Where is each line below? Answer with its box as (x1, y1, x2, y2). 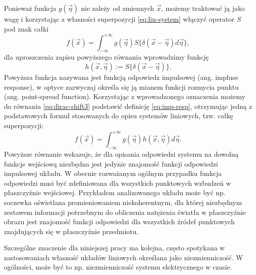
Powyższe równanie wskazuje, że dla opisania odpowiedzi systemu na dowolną (4, 148, 239, 159)
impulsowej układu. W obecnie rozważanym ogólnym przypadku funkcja (4, 168, 222, 178)
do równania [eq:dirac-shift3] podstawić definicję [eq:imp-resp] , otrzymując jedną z (4, 101, 252, 111)
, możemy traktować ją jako (161, 3, 245, 13)
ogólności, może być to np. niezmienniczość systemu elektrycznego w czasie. (4, 262, 232, 272)
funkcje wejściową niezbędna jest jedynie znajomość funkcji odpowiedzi (4, 158, 218, 169)
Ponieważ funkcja (4, 3, 56, 13)
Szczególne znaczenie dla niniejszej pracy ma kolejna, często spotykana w (4, 242, 225, 253)
